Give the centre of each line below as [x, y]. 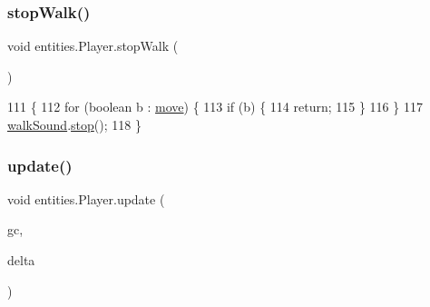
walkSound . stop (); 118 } [74, 124]
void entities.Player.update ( [86, 198]
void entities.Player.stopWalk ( [93, 46]
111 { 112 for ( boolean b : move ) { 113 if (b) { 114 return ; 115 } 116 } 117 [215, 107]
